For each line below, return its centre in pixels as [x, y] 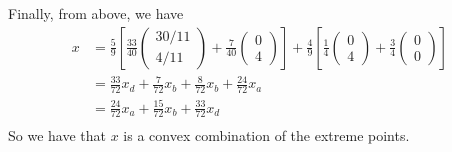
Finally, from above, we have [96, 13]
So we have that [57, 135]
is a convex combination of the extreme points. [266, 135]
